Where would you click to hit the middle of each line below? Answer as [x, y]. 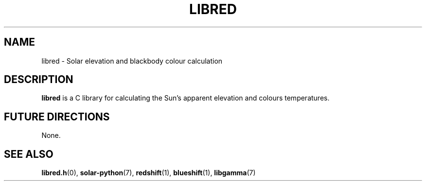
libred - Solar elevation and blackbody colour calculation [132, 61]
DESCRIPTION [39, 80]
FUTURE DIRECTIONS [57, 117]
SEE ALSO [29, 154]
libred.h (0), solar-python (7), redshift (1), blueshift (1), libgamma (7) [149, 173]
